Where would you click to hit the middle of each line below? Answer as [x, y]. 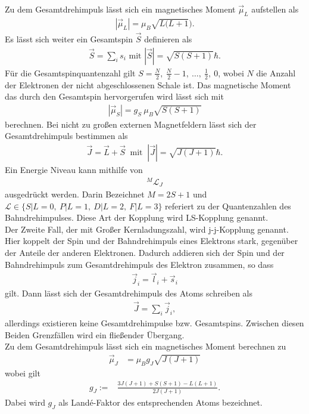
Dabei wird [25, 402]
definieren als [168, 39]
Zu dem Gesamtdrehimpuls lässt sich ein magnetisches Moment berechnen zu [146, 346]
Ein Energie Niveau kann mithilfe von [74, 169]
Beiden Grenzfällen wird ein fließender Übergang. [95, 334]
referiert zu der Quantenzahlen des [228, 206]
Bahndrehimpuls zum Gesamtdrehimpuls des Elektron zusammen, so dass [139, 264]
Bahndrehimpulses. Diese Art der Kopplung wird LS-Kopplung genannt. [137, 217]
